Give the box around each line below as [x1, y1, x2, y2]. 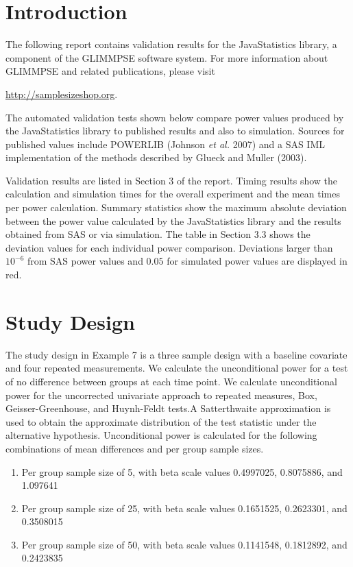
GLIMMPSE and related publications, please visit [5, 64, 215, 78]
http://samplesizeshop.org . [5, 86, 118, 101]
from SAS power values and [27, 254, 143, 268]
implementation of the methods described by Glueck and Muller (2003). [5, 150, 307, 165]
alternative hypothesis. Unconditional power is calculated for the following [5, 428, 317, 442]
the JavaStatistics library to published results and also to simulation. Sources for [5, 123, 345, 138]
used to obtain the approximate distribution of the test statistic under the [5, 414, 317, 429]
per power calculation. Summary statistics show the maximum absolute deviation [5, 200, 347, 215]
